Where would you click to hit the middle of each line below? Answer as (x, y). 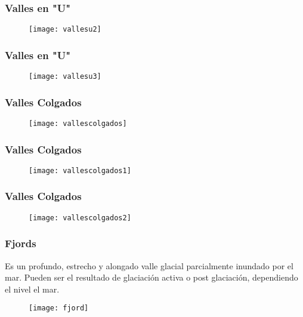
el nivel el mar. (32, 289)
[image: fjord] (59, 308)
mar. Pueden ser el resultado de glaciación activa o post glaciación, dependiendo (151, 277)
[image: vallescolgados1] (80, 170)
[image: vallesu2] (65, 30)
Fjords (21, 243)
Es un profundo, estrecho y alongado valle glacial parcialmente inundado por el (149, 265)
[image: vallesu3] (65, 77)
